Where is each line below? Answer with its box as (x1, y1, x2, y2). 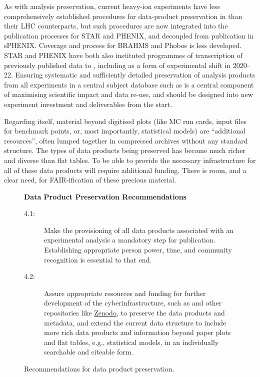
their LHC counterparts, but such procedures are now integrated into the (4, 20, 228, 31)
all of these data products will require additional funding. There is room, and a (4, 164, 246, 175)
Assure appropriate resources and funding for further (44, 287, 206, 298)
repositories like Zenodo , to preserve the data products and (44, 307, 225, 318)
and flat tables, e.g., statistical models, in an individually (44, 336, 219, 347)
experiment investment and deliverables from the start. (4, 98, 172, 109)
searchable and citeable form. (44, 346, 133, 357)
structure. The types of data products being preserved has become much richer (4, 145, 245, 155)
